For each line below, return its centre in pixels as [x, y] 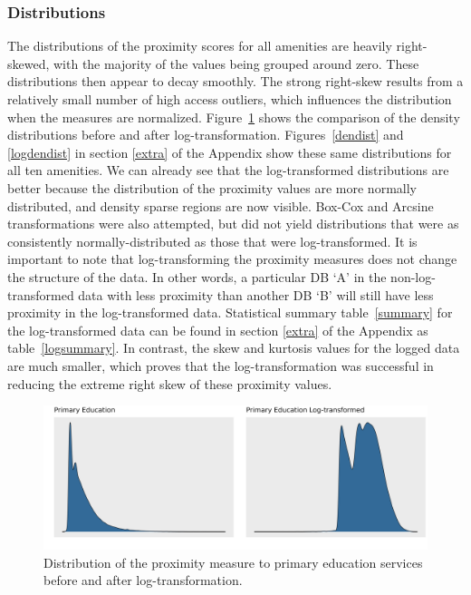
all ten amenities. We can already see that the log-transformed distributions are [228, 170]
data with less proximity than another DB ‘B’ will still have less [256, 294]
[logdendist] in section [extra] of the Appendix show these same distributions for [230, 152]
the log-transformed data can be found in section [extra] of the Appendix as [218, 330]
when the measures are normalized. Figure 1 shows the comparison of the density [234, 117]
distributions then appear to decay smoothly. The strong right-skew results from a [235, 81]
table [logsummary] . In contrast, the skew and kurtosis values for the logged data [234, 348]
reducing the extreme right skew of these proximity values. [170, 383]
